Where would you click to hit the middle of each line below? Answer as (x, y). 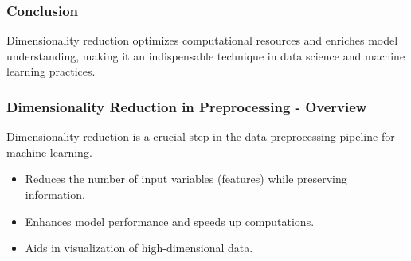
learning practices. (51, 71)
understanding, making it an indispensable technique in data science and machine (206, 55)
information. (55, 194)
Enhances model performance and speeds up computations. (170, 221)
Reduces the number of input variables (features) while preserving (186, 179)
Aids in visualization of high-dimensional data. (139, 248)
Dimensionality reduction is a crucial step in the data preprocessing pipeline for (201, 136)
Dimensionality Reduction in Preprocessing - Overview (187, 106)
